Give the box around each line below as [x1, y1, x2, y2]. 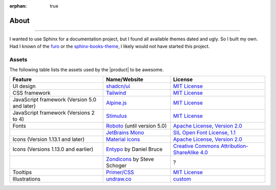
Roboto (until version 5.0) [106, 122, 167, 130]
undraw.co [106, 176, 132, 183]
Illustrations [12, 176, 41, 183]
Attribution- [220, 142, 249, 150]
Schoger [106, 162, 127, 169]
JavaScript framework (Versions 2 [12, 109, 95, 116]
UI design [12, 82, 36, 90]
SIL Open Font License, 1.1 [173, 129, 236, 136]
